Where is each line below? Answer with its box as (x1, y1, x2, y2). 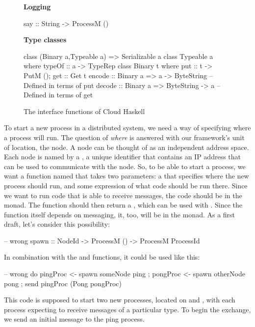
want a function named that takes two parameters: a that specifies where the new (4, 171, 249, 181)
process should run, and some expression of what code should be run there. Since (4, 180, 248, 190)
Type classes (24, 34, 67, 45)
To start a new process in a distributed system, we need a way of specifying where (4, 122, 251, 133)
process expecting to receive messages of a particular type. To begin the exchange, (4, 304, 251, 314)
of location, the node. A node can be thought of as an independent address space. (4, 142, 249, 152)
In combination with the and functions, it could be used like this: (4, 252, 200, 262)
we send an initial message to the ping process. (4, 314, 145, 324)
